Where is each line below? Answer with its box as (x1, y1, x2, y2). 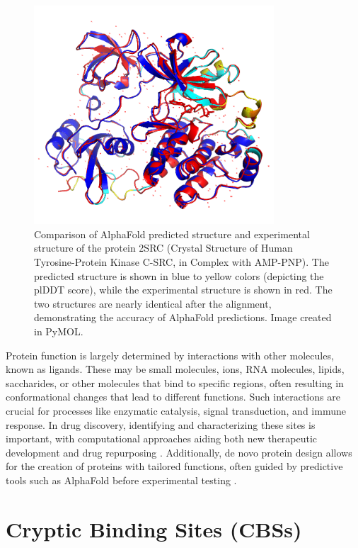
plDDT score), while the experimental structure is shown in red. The (34, 282, 333, 297)
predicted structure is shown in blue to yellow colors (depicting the (34, 268, 324, 283)
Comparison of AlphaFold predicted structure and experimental (34, 226, 310, 241)
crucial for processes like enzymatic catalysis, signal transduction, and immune (6, 403, 346, 418)
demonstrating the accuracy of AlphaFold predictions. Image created (34, 310, 332, 325)
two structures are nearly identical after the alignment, (34, 296, 272, 311)
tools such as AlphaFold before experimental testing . (6, 472, 237, 487)
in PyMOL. (34, 323, 83, 338)
